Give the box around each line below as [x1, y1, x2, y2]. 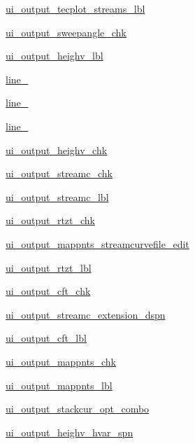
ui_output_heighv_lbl [6, 48, 103, 63]
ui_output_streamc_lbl [6, 189, 109, 204]
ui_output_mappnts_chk [6, 354, 117, 368]
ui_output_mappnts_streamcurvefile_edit [6, 236, 189, 251]
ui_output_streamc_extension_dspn [6, 307, 166, 321]
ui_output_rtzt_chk [6, 213, 96, 228]
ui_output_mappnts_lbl [6, 377, 113, 392]
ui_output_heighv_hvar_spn [6, 424, 133, 439]
